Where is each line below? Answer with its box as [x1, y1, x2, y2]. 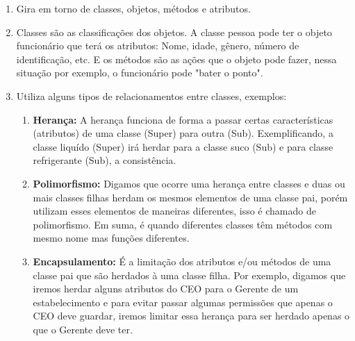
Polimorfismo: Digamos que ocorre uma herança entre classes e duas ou [33, 176, 345, 190]
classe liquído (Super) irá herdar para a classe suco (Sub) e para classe [33, 139, 333, 153]
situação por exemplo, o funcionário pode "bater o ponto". [16, 65, 263, 80]
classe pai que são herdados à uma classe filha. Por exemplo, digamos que [33, 267, 346, 282]
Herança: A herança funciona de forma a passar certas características [33, 112, 333, 126]
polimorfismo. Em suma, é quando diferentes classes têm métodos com [33, 217, 333, 231]
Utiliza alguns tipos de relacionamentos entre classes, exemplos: [16, 88, 287, 103]
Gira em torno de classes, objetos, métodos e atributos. [16, 1, 251, 15]
